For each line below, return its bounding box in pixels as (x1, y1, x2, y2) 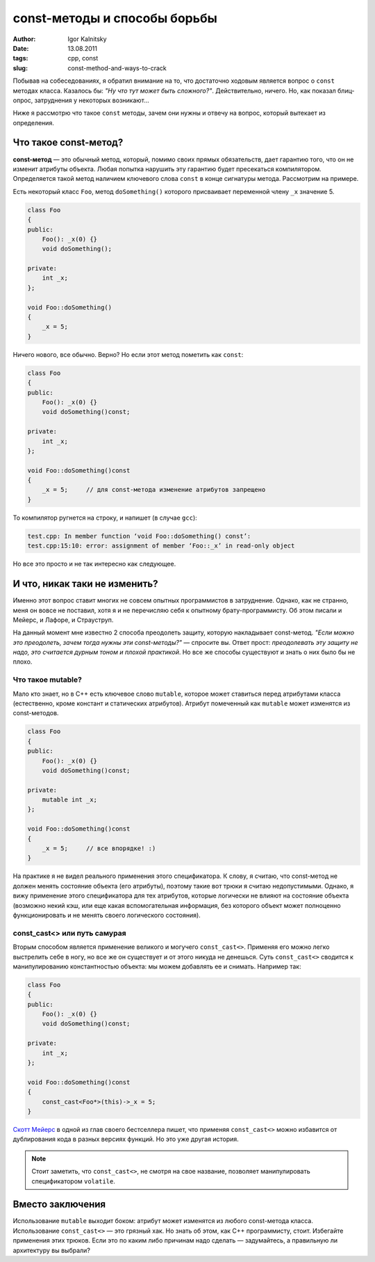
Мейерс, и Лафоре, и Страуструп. (12, 616, 114, 624)
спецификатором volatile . (31, 1176, 116, 1185)
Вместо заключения (12, 1199, 106, 1211)
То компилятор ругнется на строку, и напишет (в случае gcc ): (12, 513, 197, 522)
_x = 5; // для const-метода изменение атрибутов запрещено (42, 486, 266, 494)
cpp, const (67, 54, 99, 63)
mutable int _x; (42, 796, 97, 804)
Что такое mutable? (12, 675, 83, 685)
